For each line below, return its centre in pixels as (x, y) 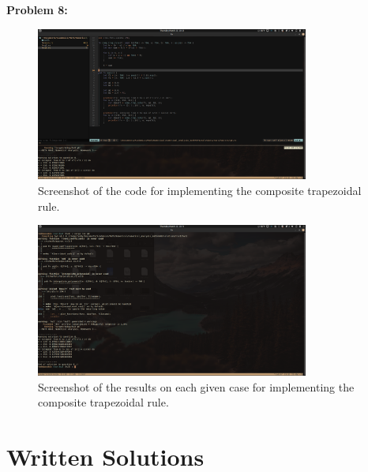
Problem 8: (37, 9)
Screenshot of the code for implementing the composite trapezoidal (200, 190)
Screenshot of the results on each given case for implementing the (196, 386)
